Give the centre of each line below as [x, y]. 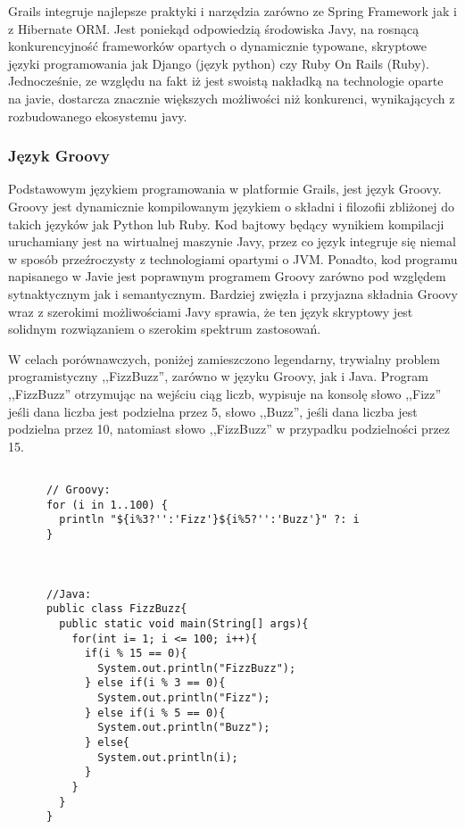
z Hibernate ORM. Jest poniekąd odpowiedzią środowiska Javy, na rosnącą [214, 28]
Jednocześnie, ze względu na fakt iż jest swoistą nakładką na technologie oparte [226, 81]
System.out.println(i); [168, 757]
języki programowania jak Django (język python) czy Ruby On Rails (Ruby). [219, 63]
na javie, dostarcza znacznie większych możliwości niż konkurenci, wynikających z [232, 98]
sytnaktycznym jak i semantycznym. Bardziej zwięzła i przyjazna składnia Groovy [233, 293]
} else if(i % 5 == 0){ [155, 713]
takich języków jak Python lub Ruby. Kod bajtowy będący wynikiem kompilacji [226, 224]
